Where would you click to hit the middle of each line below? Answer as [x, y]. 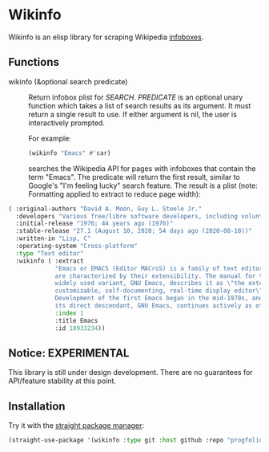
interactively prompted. [67, 123]
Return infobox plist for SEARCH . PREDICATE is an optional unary [136, 97]
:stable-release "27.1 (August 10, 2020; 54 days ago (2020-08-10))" [134, 231]
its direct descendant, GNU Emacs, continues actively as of [159, 306]
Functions [34, 62]
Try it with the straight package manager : [76, 426]
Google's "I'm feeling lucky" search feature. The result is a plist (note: [143, 185]
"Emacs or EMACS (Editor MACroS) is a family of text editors [161, 268]
